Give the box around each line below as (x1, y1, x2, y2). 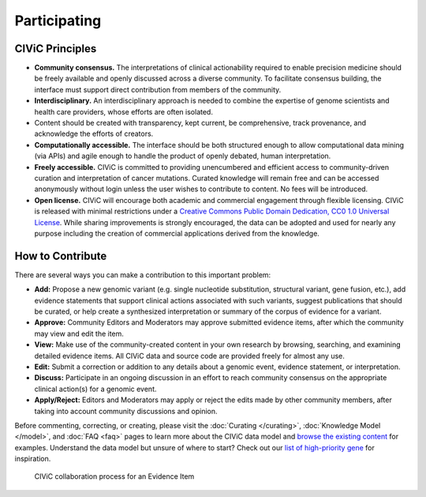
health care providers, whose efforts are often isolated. (34, 107, 213, 116)
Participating (14, 12, 102, 29)
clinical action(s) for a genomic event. (34, 384, 157, 393)
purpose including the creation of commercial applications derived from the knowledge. (34, 228, 319, 238)
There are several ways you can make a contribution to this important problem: (14, 269, 271, 280)
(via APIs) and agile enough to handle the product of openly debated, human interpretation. (34, 151, 331, 161)
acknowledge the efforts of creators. (34, 129, 154, 138)
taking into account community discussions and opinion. (34, 406, 218, 416)
